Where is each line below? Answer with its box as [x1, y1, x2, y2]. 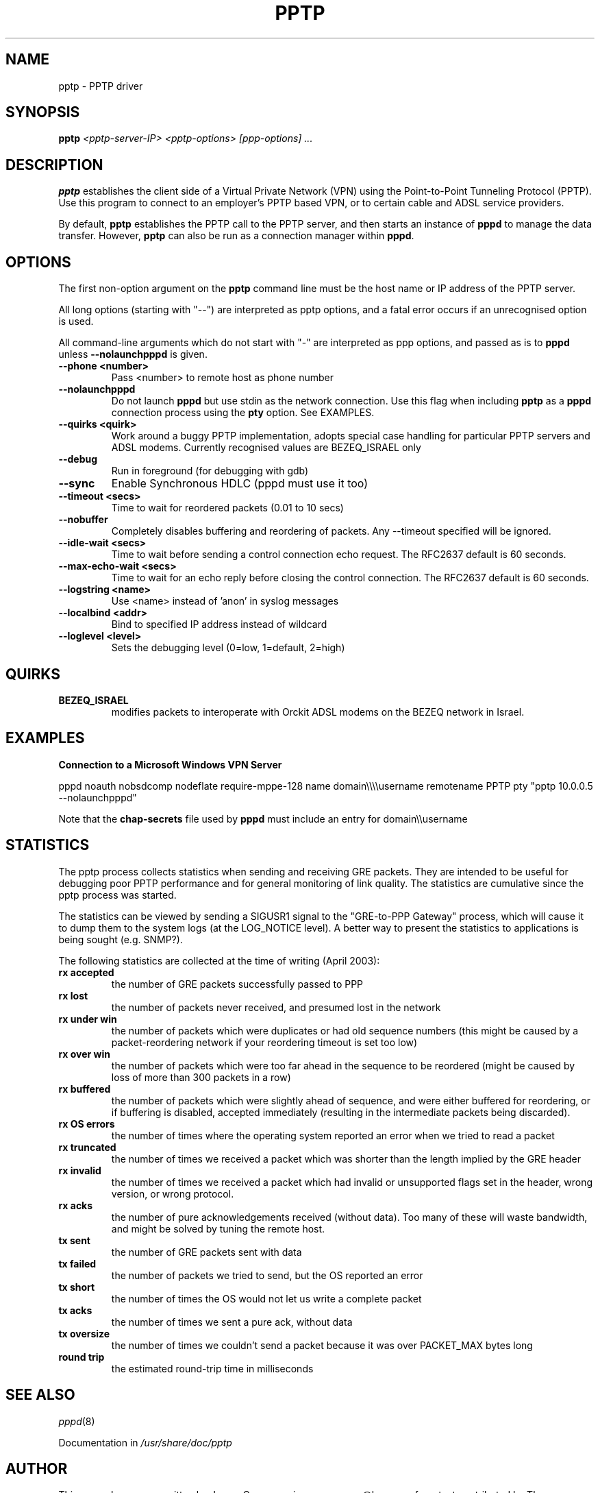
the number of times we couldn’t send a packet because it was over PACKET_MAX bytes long [111, 1339, 533, 1351]
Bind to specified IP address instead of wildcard [111, 618, 327, 631]
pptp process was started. [58, 888, 177, 901]
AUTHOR [5, 1459, 68, 1477]
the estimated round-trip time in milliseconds [111, 1362, 314, 1374]
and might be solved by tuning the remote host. [111, 1222, 325, 1235]
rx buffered [58, 1082, 111, 1095]
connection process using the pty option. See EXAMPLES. [111, 406, 375, 419]
